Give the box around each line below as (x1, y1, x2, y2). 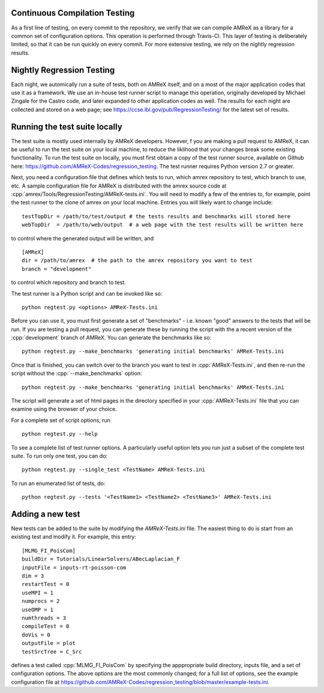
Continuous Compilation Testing (11, 8, 135, 18)
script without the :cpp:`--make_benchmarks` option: (11, 370, 142, 377)
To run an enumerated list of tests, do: (11, 480, 106, 487)
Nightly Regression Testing (11, 65, 115, 75)
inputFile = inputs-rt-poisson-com (22, 564, 127, 571)
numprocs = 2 (22, 598, 60, 605)
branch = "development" (22, 265, 92, 272)
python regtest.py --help (22, 430, 98, 438)
